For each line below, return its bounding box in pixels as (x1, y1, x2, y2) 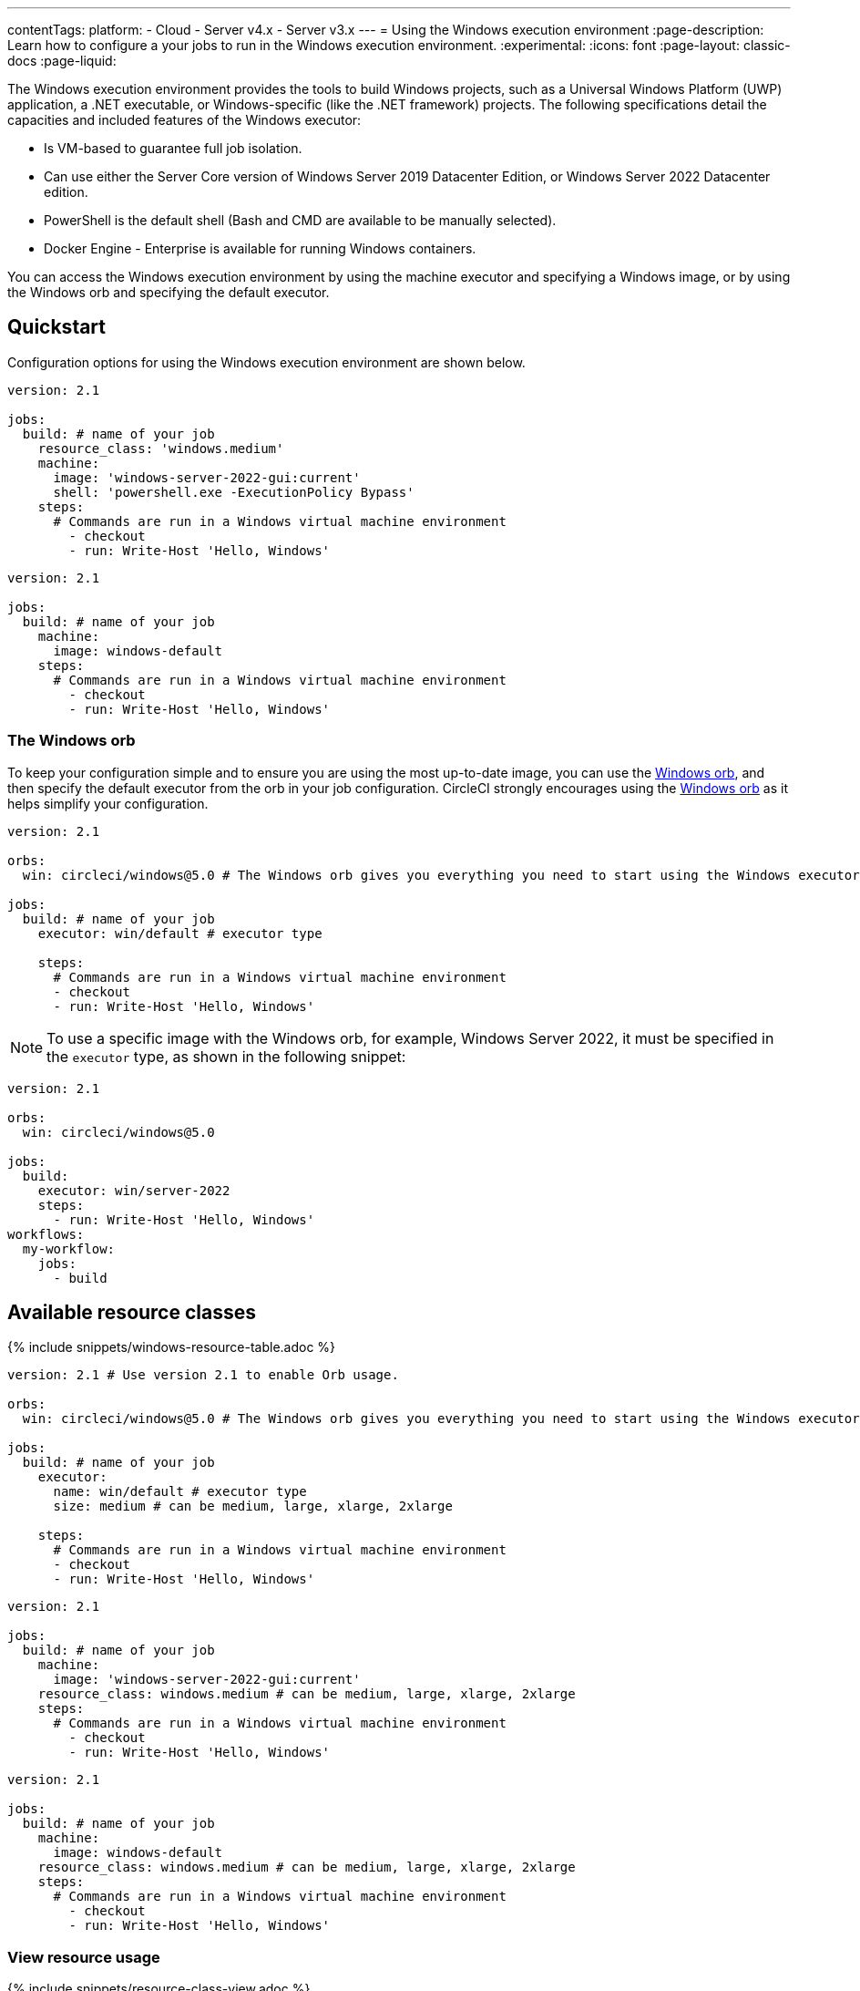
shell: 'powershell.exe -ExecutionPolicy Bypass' (53, 484, 415, 500)
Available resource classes (7, 1301, 256, 1325)
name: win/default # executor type (53, 1484, 307, 1500)
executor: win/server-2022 (37, 1182, 230, 1198)
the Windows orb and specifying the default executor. (7, 284, 330, 300)
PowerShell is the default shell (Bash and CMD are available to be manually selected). (44, 212, 557, 228)
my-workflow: (22, 1241, 116, 1256)
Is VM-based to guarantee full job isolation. (44, 140, 302, 156)
